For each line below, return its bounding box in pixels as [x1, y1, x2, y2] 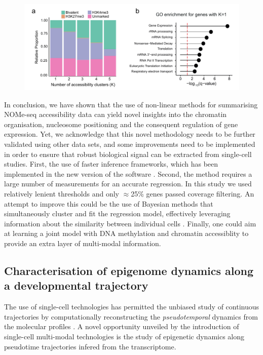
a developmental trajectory [4, 278, 148, 293]
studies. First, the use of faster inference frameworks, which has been [4, 159, 218, 169]
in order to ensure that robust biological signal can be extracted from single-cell [4, 148, 252, 159]
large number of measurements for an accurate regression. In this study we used [4, 178, 252, 189]
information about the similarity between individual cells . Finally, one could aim [4, 218, 256, 228]
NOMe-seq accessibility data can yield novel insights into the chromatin [4, 109, 227, 120]
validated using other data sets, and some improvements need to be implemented [4, 139, 255, 149]
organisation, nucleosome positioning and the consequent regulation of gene [4, 119, 238, 129]
